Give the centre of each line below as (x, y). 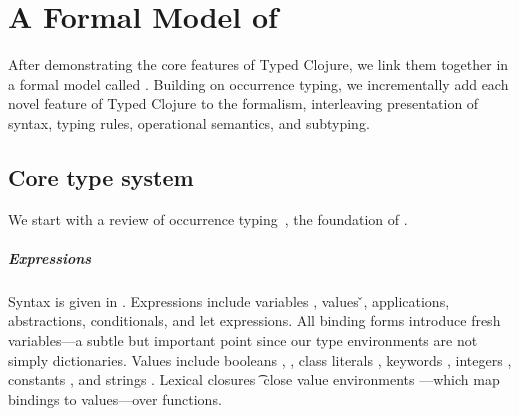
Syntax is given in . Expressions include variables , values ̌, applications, (229, 300)
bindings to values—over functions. (115, 398)
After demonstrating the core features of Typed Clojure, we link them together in (258, 64)
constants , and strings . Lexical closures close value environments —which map (254, 379)
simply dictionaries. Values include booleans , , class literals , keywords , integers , (260, 359)
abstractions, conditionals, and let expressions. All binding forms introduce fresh (254, 320)
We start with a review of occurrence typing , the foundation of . (208, 218)
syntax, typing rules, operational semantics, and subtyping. (189, 122)
